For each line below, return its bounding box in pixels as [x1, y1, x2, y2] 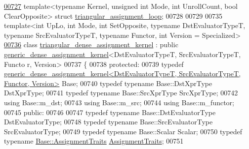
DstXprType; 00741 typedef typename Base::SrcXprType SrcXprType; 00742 [4, 88, 238, 98]
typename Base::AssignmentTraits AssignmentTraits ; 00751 [4, 136, 184, 146]
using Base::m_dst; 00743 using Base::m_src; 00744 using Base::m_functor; [4, 97, 235, 107]
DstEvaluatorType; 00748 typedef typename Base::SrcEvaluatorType [4, 117, 213, 127]
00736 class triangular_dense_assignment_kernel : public [4, 39, 178, 50]
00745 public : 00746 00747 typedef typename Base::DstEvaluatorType [4, 107, 216, 117]
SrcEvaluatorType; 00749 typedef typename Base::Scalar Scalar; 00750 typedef [4, 126, 243, 136]
